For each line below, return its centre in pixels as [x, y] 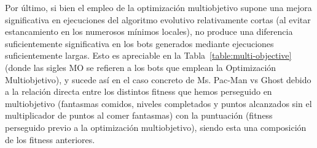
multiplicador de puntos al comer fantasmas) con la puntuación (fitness [139, 115]
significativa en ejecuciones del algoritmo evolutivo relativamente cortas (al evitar [158, 19]
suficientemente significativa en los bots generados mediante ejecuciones [139, 43]
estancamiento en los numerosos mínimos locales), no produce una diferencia [149, 31]
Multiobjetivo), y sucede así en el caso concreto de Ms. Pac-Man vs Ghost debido [158, 79]
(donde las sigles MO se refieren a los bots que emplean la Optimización [141, 67]
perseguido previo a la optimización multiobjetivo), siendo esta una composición [156, 127]
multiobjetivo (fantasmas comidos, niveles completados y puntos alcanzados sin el [158, 103]
